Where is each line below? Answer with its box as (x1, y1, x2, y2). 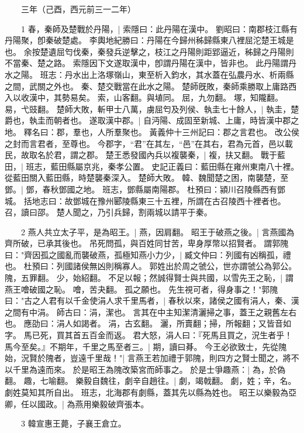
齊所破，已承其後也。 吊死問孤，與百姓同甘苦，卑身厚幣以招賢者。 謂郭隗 (5, 237, 289, 249)
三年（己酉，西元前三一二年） (20, 3, 136, 15)
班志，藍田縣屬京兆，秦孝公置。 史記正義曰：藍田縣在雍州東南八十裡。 (26, 160, 299, 172)
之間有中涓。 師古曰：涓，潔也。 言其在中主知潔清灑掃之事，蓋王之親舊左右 (5, 305, 297, 318)
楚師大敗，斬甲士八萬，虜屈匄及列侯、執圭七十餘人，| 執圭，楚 (56, 102, 299, 115)
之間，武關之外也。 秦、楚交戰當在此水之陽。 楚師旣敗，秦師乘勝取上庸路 (5, 80, 289, 92)
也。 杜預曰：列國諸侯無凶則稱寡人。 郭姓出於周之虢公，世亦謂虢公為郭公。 (5, 260, 297, 272)
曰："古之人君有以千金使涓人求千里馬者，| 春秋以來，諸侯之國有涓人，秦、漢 (5, 294, 299, 307)
